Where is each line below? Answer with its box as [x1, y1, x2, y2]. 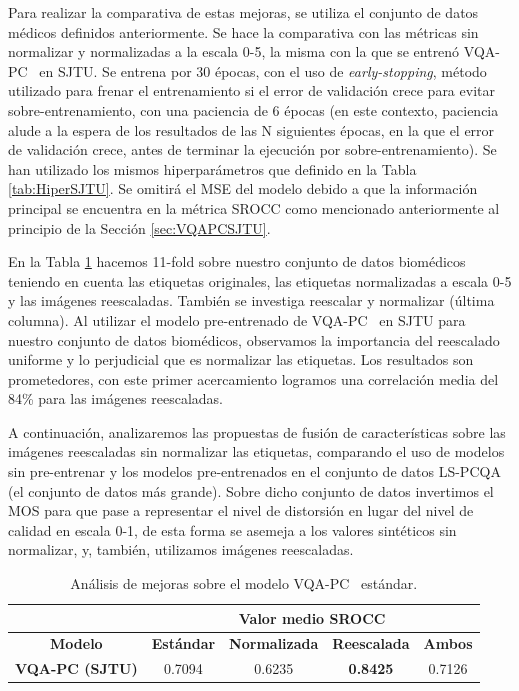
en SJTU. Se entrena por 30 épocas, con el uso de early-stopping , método [39, 60, 487, 81]
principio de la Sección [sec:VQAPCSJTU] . [8, 217, 271, 238]
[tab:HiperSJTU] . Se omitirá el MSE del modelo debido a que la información [8, 178, 478, 199]
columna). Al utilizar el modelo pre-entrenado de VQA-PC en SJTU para [8, 309, 466, 330]
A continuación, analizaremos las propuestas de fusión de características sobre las [8, 421, 506, 442]
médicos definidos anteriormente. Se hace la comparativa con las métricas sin [8, 21, 479, 42]
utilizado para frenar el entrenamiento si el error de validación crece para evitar [8, 80, 495, 101]
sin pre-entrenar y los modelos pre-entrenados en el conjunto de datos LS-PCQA [8, 461, 501, 482]
